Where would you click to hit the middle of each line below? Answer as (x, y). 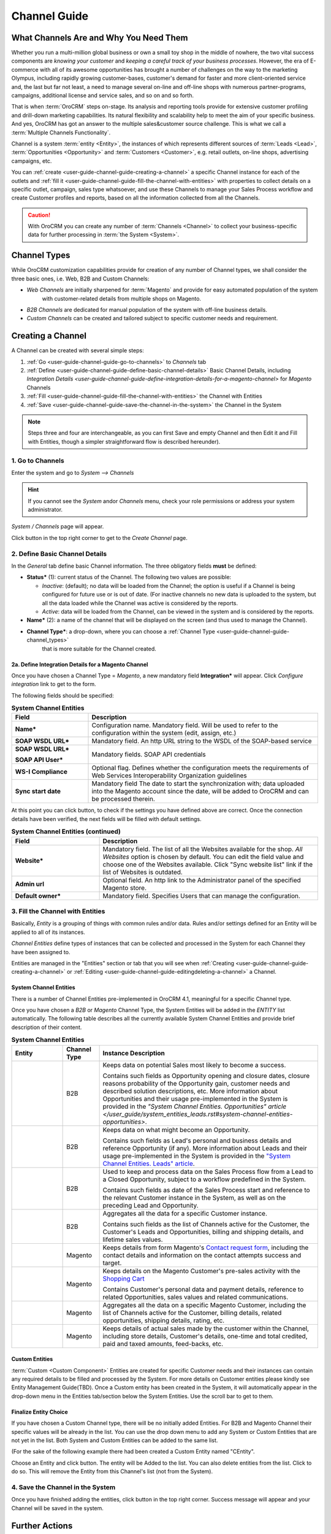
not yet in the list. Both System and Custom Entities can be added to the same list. (115, 1440)
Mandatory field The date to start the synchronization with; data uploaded (198, 784)
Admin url (30, 884)
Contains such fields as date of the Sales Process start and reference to (206, 1190)
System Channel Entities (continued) (66, 831)
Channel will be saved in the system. (58, 1508)
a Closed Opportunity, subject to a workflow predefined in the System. (204, 1179)
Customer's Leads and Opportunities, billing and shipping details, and (203, 1231)
